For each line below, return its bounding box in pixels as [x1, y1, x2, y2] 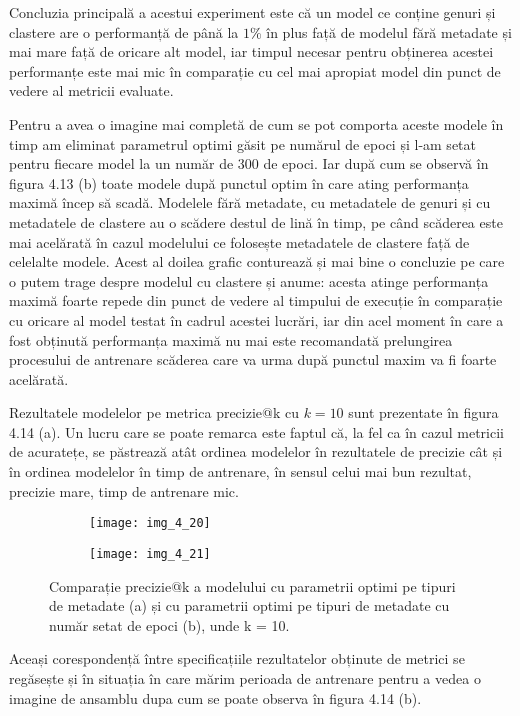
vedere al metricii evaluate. [9, 80, 174, 101]
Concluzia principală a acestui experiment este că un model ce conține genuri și [9, 2, 496, 22]
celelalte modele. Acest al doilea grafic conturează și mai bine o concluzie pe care [9, 251, 505, 272]
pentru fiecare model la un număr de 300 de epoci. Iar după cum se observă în [9, 153, 489, 174]
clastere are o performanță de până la [9, 21, 239, 42]
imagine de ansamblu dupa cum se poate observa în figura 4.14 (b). [9, 687, 422, 708]
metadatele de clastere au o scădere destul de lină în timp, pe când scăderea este [9, 211, 503, 232]
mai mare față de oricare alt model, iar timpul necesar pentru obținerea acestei [9, 41, 494, 62]
